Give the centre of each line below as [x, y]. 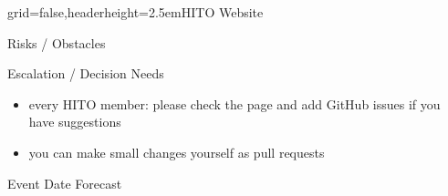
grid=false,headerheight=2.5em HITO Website [135, 12]
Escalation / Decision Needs [86, 73]
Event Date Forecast [65, 183]
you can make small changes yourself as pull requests [177, 152]
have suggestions [75, 122]
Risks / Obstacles [57, 42]
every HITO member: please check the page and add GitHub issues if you [234, 103]
